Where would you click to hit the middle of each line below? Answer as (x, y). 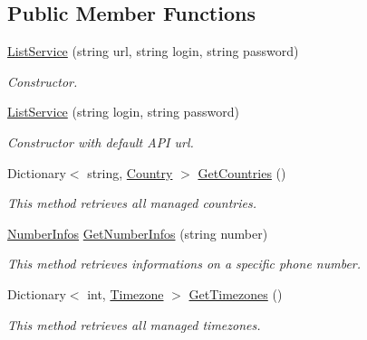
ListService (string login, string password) (123, 112)
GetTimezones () (236, 293)
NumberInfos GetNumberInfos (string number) (138, 233)
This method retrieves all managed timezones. (134, 324)
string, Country (130, 172)
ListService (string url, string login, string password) (153, 51)
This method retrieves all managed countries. (132, 203)
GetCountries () (242, 172)
